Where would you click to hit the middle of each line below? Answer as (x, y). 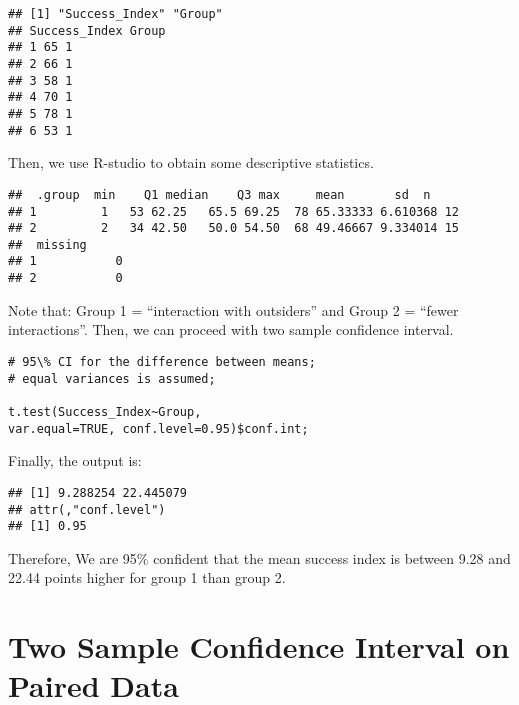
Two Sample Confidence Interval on (259, 646)
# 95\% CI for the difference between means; (162, 361)
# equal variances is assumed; (112, 378)
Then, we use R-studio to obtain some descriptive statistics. (191, 162)
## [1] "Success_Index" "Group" (115, 14)
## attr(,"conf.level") (87, 509)
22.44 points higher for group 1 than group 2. (147, 577)
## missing (47, 244)
